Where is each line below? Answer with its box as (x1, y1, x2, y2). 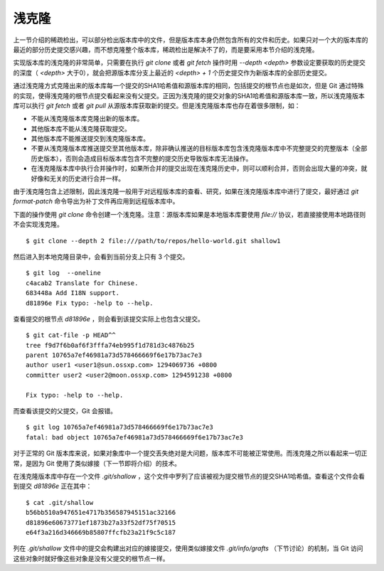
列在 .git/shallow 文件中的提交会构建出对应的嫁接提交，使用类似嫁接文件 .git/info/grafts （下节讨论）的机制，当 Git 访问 (13, 544, 363, 553)
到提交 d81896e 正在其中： (13, 482, 92, 491)
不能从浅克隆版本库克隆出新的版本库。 (31, 114, 144, 123)
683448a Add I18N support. (26, 289, 120, 297)
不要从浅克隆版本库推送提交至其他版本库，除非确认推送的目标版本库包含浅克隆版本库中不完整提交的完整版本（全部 (31, 144, 368, 153)
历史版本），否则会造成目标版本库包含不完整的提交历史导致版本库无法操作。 (31, 154, 252, 163)
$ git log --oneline (26, 269, 101, 277)
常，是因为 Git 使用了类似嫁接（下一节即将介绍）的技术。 (13, 459, 181, 467)
